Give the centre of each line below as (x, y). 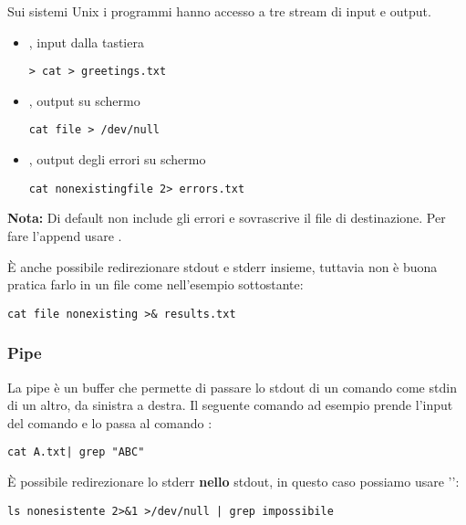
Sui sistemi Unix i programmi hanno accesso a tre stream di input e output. (219, 11)
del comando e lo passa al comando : (110, 422)
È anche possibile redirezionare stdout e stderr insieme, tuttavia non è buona (223, 266)
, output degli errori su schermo (117, 159)
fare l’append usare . (65, 235)
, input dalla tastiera (86, 42)
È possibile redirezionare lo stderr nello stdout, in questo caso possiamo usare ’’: (233, 482)
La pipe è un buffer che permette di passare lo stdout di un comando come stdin (232, 387)
